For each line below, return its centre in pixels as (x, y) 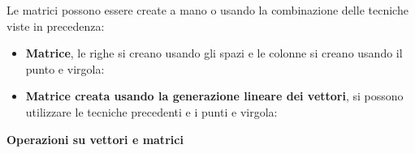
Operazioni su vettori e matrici (95, 139)
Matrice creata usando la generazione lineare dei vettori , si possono (214, 96)
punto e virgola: (65, 68)
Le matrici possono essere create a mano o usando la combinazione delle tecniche (207, 10)
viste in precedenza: (56, 25)
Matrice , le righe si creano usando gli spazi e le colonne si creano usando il (214, 53)
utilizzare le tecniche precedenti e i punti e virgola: (151, 111)
